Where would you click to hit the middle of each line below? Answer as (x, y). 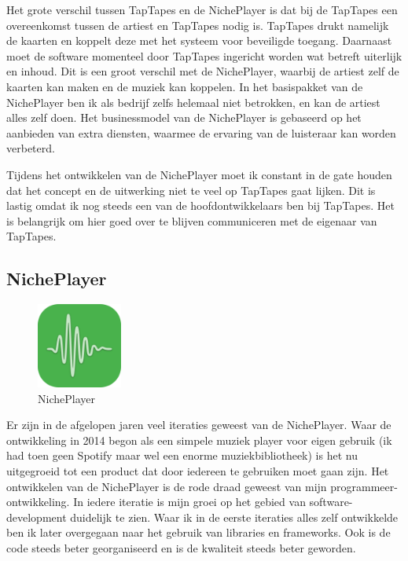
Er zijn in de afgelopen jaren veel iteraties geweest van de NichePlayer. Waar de (199, 425)
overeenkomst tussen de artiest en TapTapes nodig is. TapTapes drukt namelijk (198, 25)
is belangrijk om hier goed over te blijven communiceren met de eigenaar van (192, 220)
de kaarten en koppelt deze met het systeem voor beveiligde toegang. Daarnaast (199, 40)
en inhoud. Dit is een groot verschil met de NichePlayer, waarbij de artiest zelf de (203, 71)
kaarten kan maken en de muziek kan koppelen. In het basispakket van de (185, 86)
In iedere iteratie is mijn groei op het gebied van (189, 502)
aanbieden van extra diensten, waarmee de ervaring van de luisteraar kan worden (201, 132)
